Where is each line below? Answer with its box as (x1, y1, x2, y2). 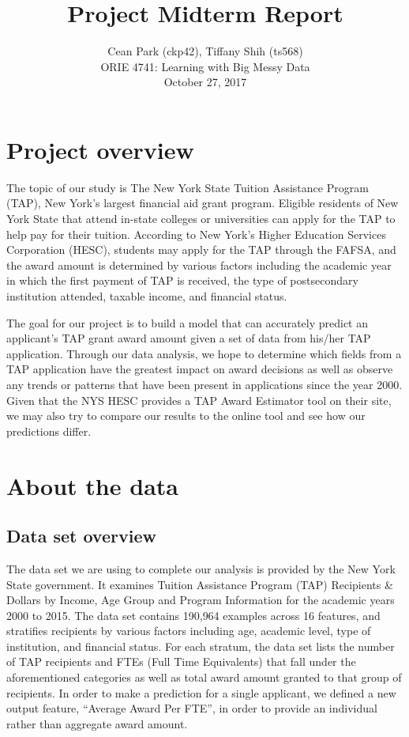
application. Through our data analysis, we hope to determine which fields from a (6, 345, 402, 361)
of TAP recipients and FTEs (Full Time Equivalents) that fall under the (6, 653, 356, 670)
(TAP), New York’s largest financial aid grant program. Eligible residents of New (6, 195, 399, 211)
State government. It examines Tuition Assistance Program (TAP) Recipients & (6, 576, 393, 592)
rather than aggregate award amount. (6, 715, 188, 731)
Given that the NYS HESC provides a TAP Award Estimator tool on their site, (6, 391, 392, 408)
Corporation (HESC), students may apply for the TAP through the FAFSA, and (6, 241, 396, 258)
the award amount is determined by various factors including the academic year (6, 256, 392, 273)
